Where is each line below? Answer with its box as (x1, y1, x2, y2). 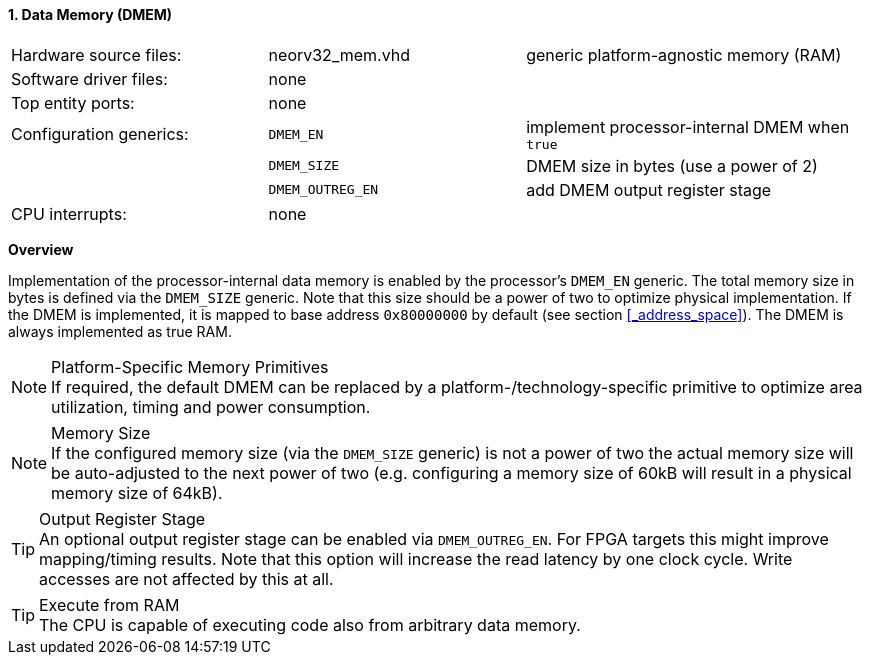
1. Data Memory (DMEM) (8, 6, 173, 23)
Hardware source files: (11, 44, 182, 65)
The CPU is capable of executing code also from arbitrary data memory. (39, 614, 581, 635)
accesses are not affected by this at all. (39, 568, 334, 589)
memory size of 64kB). (51, 482, 223, 503)
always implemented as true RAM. (8, 322, 232, 340)
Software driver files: (11, 68, 168, 89)
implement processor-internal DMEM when (526, 116, 850, 137)
